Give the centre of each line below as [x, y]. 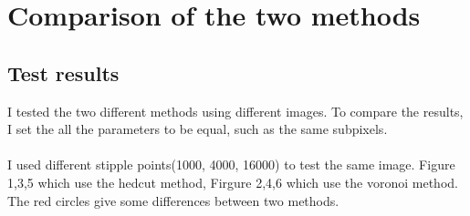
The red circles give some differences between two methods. [173, 200]
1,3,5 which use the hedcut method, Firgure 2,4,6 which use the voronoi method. [233, 182]
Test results [63, 72]
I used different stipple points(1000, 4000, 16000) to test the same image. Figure [231, 165]
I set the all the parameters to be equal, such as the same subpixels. [198, 129]
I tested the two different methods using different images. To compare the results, [235, 111]
